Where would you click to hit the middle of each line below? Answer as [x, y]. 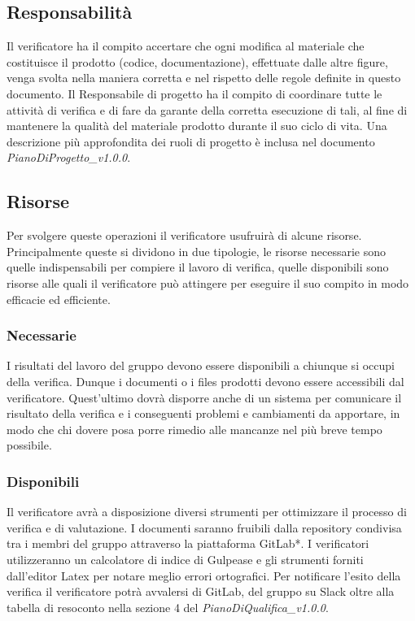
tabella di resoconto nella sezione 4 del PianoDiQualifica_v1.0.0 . [168, 607]
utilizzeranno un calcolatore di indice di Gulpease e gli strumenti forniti [185, 559]
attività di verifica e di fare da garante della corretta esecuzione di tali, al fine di [207, 109]
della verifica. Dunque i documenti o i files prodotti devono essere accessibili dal [205, 381]
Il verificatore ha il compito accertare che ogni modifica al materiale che [186, 46]
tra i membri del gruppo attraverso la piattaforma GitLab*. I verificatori [188, 543]
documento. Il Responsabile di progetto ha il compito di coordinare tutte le [194, 93]
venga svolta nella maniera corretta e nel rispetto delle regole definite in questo [204, 78]
